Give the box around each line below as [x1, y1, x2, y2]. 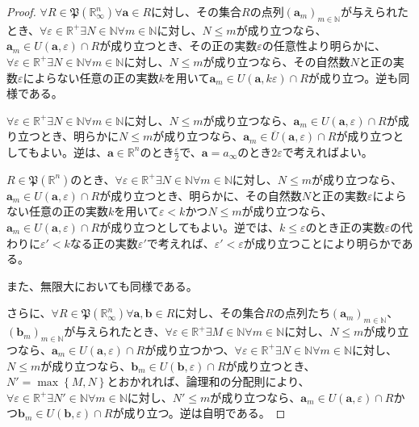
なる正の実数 [69, 234, 138, 251]
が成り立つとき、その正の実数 [99, 37, 258, 54]
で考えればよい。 [282, 143, 373, 160]
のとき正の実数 [305, 218, 385, 235]
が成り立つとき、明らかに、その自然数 [99, 186, 302, 203]
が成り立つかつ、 [145, 341, 235, 358]
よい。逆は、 [39, 143, 107, 160]
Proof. [6, 3, 36, 19]
